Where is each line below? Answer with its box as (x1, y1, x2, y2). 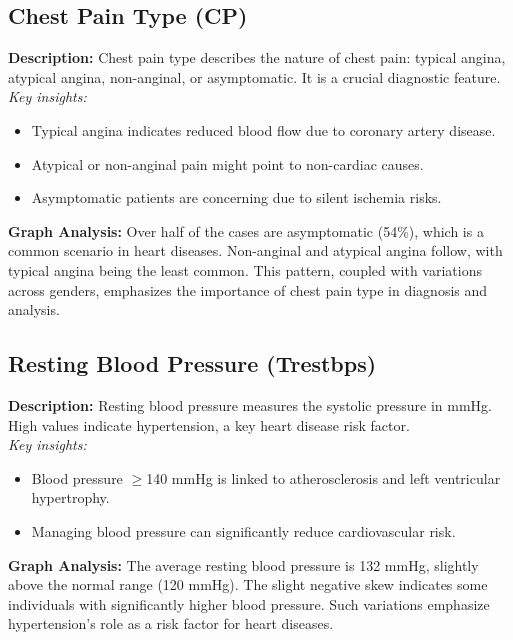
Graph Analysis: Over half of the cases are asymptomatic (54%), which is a (8, 220, 484, 241)
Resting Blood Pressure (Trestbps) (8, 348, 377, 379)
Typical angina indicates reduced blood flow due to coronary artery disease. (31, 119, 496, 140)
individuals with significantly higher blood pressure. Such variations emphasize (8, 593, 490, 614)
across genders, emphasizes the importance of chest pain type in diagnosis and (8, 279, 488, 300)
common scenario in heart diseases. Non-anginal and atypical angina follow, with (8, 240, 503, 261)
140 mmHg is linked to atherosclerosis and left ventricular (146, 467, 501, 488)
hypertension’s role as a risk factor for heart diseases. (8, 613, 334, 634)
